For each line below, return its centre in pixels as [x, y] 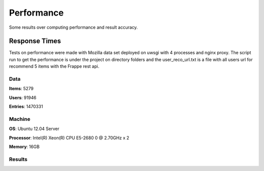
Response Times [35, 41]
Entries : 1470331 [26, 107]
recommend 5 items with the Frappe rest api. [54, 66]
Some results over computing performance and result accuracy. [73, 27]
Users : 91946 [23, 97]
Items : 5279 [21, 89]
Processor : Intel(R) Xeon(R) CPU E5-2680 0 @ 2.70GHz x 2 [69, 138]
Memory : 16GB [24, 147]
